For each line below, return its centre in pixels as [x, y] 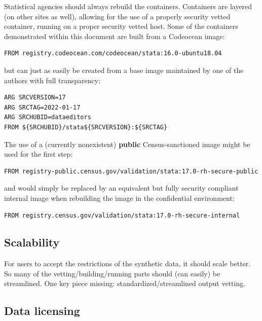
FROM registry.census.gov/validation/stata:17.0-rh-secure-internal [122, 215]
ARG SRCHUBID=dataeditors [48, 117]
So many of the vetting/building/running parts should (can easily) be [112, 273]
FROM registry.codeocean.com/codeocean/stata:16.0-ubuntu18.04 [113, 53]
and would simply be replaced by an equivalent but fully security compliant [121, 188]
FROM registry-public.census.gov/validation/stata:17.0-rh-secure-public [131, 171]
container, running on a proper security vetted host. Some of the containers [121, 26]
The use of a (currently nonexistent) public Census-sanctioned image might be [127, 144]
